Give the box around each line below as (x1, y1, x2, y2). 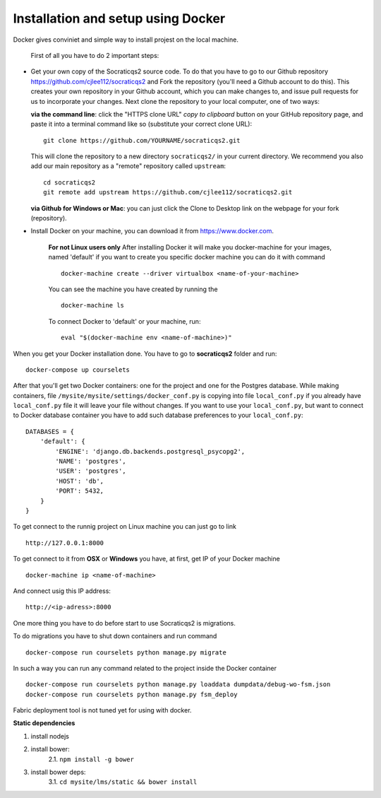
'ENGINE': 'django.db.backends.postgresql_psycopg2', (55, 447, 246, 455)
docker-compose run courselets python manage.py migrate (25, 648, 227, 657)
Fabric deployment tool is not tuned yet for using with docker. (13, 706, 192, 715)
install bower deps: (30, 768, 86, 777)
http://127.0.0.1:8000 (25, 539, 104, 547)
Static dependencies (13, 719, 75, 727)
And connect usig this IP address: (13, 587, 111, 595)
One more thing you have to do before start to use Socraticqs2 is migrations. (13, 618, 236, 627)
